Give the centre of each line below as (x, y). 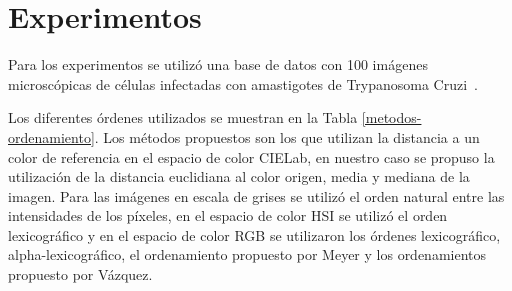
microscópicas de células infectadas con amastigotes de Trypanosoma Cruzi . (243, 83)
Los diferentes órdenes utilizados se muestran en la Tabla (183, 117)
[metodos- (391, 117)
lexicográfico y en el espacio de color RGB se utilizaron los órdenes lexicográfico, (254, 234)
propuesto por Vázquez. (80, 274)
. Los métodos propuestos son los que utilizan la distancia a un (287, 136)
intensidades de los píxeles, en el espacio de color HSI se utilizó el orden (228, 215)
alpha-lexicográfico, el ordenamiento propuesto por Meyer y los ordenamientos (247, 254)
